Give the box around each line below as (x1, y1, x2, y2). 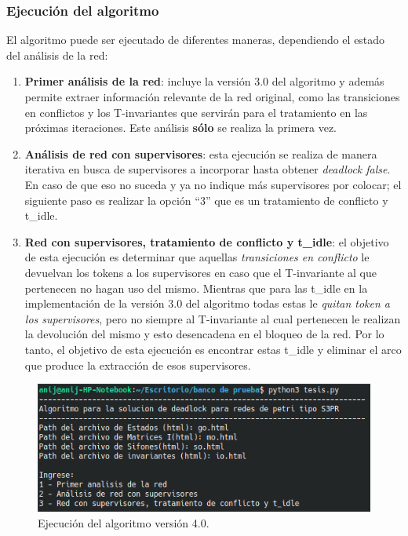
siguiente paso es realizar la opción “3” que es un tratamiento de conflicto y (24, 191, 388, 208)
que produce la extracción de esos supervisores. (24, 356, 251, 373)
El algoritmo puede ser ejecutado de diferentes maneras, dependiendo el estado (6, 31, 385, 48)
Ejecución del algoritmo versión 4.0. (38, 514, 209, 531)
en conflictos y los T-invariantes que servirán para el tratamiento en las (24, 104, 368, 120)
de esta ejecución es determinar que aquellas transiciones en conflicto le (24, 249, 370, 265)
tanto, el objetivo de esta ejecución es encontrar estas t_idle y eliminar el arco (24, 341, 402, 357)
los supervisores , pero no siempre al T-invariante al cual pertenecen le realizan (24, 310, 401, 326)
